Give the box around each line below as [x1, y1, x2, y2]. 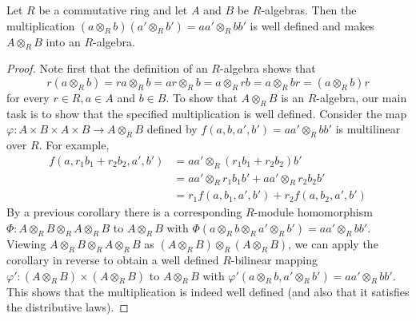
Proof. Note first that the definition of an [6, 60, 208, 77]
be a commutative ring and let [38, 2, 188, 18]
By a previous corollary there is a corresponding [6, 204, 242, 220]
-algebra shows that [220, 60, 316, 77]
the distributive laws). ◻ [6, 299, 129, 315]
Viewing [6, 236, 46, 252]
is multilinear [335, 121, 401, 137]
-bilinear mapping [230, 252, 318, 268]
